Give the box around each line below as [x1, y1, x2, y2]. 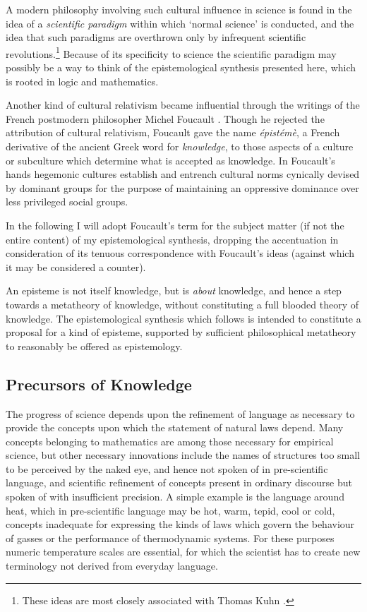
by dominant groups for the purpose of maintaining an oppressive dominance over [6, 180, 359, 195]
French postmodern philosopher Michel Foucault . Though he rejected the [6, 111, 325, 126]
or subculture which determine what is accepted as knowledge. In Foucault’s [6, 152, 335, 167]
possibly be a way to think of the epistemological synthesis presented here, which [6, 60, 356, 75]
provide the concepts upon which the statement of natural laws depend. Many [6, 420, 344, 435]
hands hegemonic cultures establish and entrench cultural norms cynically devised [6, 167, 360, 181]
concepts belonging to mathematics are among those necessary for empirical [6, 433, 334, 448]
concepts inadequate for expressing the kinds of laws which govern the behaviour [6, 517, 355, 532]
